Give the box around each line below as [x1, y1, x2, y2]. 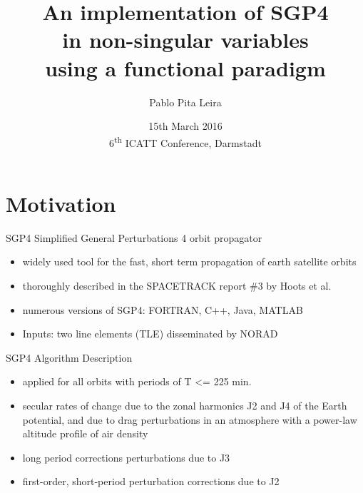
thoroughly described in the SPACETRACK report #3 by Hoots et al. [22, 278, 332, 293]
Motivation [6, 188, 116, 218]
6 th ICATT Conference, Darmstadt [109, 133, 262, 150]
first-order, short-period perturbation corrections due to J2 [22, 474, 280, 489]
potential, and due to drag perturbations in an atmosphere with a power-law [22, 412, 357, 427]
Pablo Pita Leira [149, 94, 222, 109]
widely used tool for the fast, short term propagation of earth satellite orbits [22, 254, 357, 269]
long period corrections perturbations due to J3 [22, 449, 230, 464]
